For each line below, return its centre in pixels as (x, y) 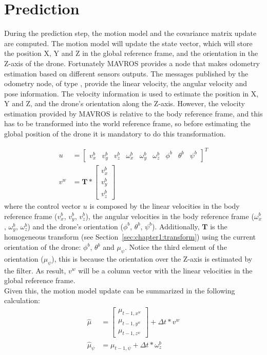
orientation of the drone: (43, 247)
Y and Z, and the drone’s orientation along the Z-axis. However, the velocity (125, 103)
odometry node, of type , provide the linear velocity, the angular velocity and (126, 83)
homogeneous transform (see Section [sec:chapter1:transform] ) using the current (130, 237)
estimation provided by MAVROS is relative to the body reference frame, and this (133, 113)
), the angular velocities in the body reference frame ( (170, 216)
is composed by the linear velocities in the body (165, 205)
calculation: (22, 300)
